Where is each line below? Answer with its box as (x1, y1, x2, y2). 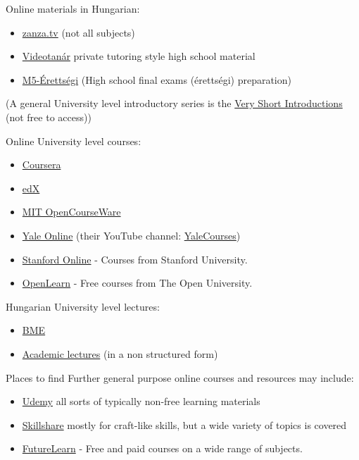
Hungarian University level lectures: (6, 299, 160, 313)
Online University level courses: (6, 133, 141, 148)
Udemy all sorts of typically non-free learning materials (22, 394, 260, 409)
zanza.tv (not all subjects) (22, 25, 135, 39)
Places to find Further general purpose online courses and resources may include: (6, 370, 354, 385)
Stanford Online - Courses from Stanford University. (22, 251, 248, 266)
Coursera (22, 157, 61, 172)
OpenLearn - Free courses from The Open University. (22, 275, 253, 290)
